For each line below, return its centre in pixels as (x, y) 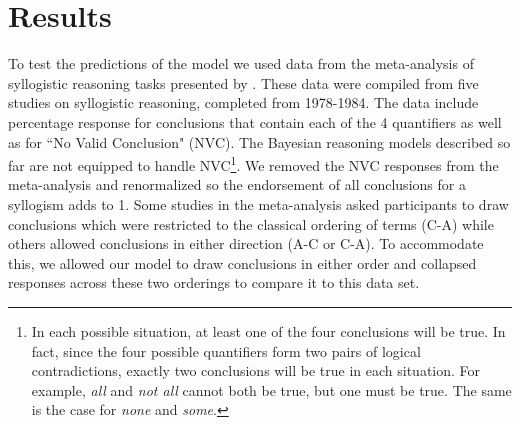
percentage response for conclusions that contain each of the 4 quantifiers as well (255, 121)
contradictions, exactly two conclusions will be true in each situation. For (256, 370)
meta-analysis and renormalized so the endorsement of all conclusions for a (237, 184)
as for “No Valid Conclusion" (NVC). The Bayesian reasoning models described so (259, 141)
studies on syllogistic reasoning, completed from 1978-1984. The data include (243, 102)
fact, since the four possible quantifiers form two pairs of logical (226, 350)
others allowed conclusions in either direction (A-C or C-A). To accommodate (246, 243)
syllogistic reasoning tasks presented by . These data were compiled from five (243, 82)
